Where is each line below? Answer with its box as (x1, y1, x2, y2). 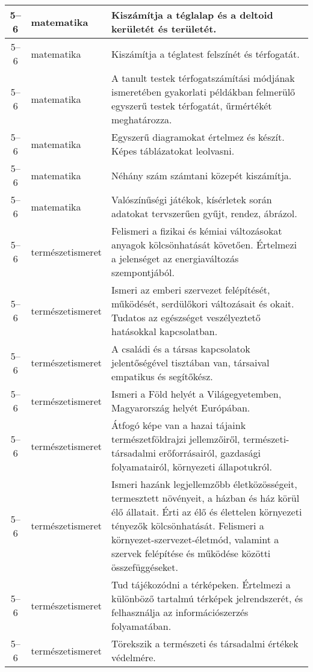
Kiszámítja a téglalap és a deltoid (111, 8, 273, 22)
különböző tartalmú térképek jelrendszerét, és (111, 591, 303, 605)
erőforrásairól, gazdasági (159, 446, 261, 460)
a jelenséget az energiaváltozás (111, 251, 239, 265)
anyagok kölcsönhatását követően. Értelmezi (111, 238, 297, 251)
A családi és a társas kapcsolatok (111, 342, 250, 356)
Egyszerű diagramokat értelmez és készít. (111, 130, 285, 144)
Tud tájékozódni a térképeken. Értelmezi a (111, 578, 291, 591)
